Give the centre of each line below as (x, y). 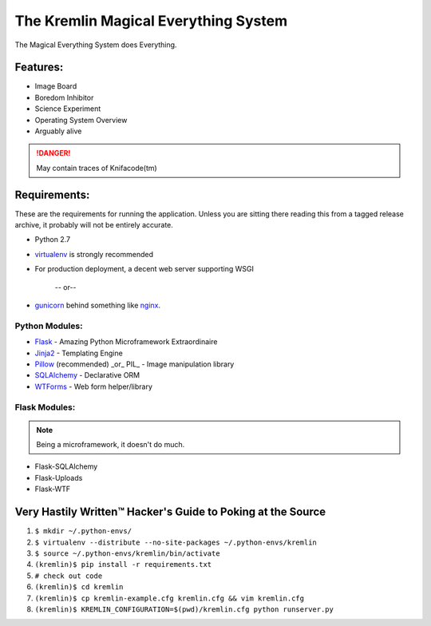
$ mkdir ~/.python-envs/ (83, 531)
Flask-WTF (53, 489)
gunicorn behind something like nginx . (98, 305)
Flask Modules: (45, 407)
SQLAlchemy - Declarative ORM (87, 375)
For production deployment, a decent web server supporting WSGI (144, 269)
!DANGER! (53, 153)
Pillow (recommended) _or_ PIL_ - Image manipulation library (134, 364)
